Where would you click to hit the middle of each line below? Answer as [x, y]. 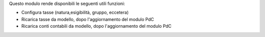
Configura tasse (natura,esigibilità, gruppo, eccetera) [75, 13]
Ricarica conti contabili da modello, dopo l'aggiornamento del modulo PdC [96, 26]
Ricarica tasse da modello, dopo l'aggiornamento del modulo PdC [88, 19]
